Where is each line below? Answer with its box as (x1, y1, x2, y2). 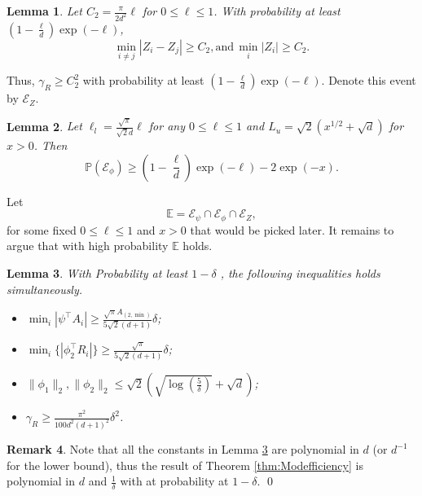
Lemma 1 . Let (7, 2, 82, 19)
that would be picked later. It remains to (190, 221, 394, 238)
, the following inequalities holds (220, 264, 380, 281)
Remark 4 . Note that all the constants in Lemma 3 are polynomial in (7, 441, 359, 458)
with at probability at (120, 472, 229, 489)
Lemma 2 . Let (7, 117, 82, 134)
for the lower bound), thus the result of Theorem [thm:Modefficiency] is (7, 456, 363, 473)
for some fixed (7, 221, 77, 238)
